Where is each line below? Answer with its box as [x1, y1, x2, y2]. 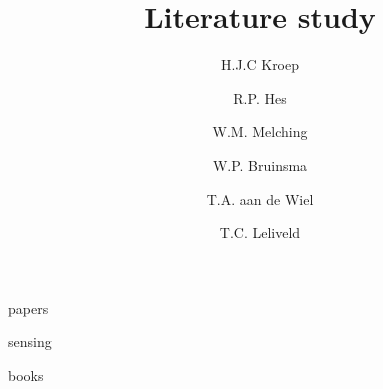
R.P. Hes [233, 87, 287, 108]
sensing [8, 331, 52, 352]
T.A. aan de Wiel [206, 188, 314, 209]
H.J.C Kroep [220, 54, 300, 75]
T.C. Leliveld [219, 222, 301, 243]
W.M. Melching [212, 121, 308, 142]
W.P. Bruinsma [212, 154, 308, 175]
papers [8, 297, 49, 318]
